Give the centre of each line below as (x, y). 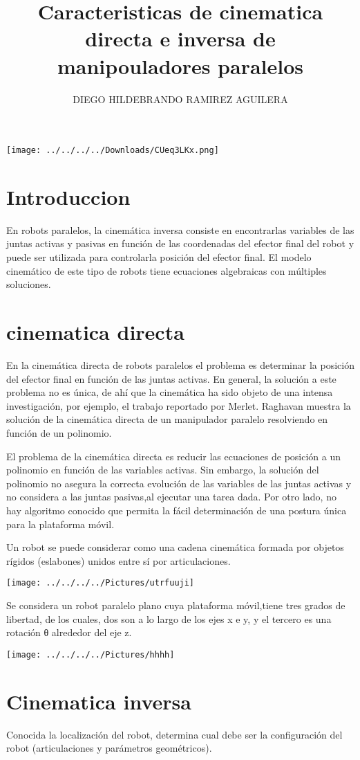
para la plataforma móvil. (60, 524)
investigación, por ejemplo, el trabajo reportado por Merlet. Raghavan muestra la (179, 405)
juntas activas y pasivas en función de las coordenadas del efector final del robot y (180, 243)
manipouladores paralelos (180, 65)
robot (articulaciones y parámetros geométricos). (109, 748)
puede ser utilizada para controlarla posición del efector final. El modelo (159, 257)
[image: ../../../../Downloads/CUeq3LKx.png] (113, 151)
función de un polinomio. (59, 432)
